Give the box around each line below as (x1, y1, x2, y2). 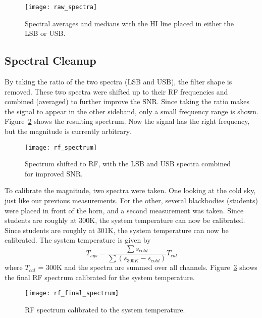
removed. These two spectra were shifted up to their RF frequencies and (5, 86, 228, 97)
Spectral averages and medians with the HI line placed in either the (25, 18, 234, 28)
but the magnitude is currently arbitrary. (5, 126, 131, 137)
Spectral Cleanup (5, 53, 96, 68)
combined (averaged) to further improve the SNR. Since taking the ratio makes (5, 96, 250, 107)
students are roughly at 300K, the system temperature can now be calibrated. (5, 215, 245, 225)
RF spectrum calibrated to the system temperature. (25, 304, 185, 314)
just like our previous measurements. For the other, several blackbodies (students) (5, 195, 258, 206)
